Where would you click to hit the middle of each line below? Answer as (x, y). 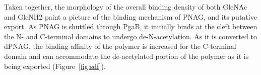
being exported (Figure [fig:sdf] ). (55, 66)
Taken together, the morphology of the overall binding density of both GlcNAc (126, 7)
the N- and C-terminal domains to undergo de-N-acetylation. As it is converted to (130, 36)
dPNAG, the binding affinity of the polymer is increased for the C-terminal (120, 46)
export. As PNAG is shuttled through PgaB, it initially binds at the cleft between (131, 26)
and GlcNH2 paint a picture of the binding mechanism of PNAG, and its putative (130, 16)
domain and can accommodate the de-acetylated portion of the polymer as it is (126, 56)
